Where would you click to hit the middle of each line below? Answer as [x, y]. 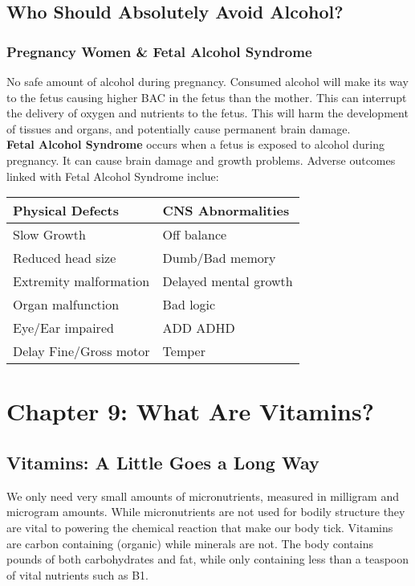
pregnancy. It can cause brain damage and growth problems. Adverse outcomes [201, 160]
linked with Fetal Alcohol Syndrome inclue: [113, 176]
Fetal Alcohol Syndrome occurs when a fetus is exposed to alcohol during [195, 144]
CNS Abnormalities [226, 211]
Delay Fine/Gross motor [81, 351]
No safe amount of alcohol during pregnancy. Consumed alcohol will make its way [207, 81]
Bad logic [189, 305]
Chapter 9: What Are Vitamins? [190, 411]
